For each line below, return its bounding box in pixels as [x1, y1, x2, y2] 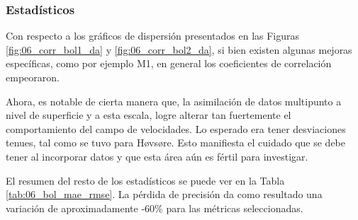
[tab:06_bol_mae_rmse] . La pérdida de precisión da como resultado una [6, 187, 323, 202]
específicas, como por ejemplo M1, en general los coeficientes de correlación [6, 56, 332, 71]
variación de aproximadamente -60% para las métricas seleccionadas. [6, 200, 303, 215]
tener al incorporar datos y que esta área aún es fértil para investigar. [6, 149, 308, 163]
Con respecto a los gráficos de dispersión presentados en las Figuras [6, 28, 300, 43]
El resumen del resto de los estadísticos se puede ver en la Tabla [6, 173, 285, 187]
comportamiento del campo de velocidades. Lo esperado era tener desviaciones [6, 121, 346, 136]
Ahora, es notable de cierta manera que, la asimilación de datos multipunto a [6, 93, 342, 108]
